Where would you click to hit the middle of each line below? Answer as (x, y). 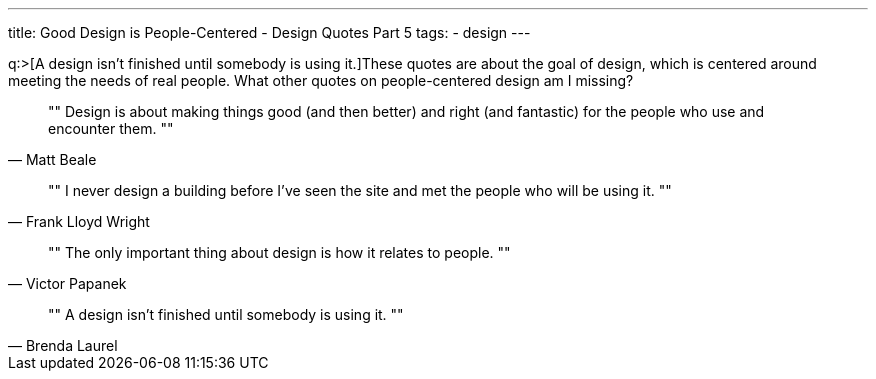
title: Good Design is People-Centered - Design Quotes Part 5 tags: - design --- (269, 32)
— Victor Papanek (67, 283)
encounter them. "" (111, 128)
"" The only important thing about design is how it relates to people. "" (279, 252)
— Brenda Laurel (63, 345)
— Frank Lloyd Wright (79, 221)
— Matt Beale (52, 159)
